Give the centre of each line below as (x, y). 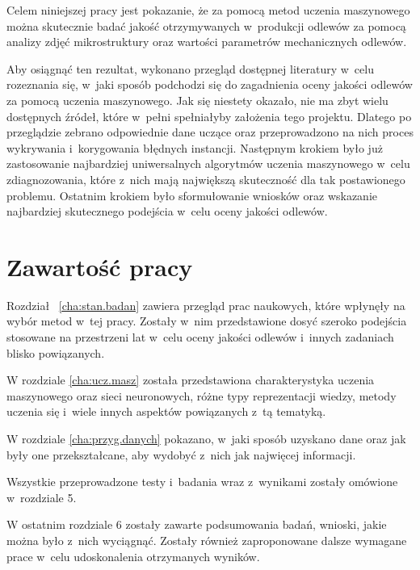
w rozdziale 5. (42, 497)
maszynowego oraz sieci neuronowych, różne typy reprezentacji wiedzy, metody (202, 395)
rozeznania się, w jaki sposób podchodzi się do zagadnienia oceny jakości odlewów (210, 84)
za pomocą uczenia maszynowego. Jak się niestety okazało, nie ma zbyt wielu (197, 100)
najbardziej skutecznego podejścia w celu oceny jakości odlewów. (167, 211)
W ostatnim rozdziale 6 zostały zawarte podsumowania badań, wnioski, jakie (197, 524)
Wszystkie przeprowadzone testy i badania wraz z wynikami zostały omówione (202, 482)
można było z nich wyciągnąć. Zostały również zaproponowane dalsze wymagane (207, 540)
